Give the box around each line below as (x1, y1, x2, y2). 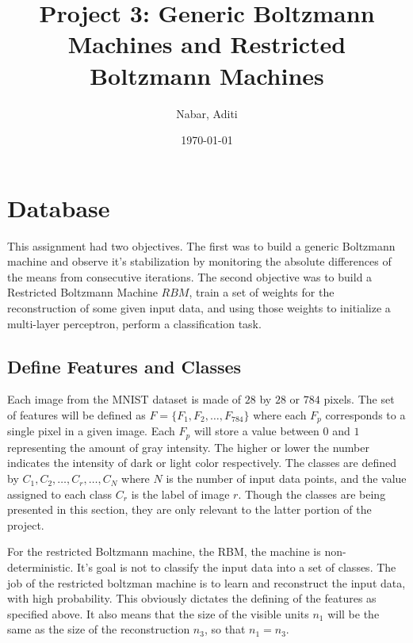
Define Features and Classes (7, 354, 242, 378)
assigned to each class (7, 485, 113, 502)
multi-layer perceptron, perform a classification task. (7, 315, 262, 331)
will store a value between (193, 423, 319, 439)
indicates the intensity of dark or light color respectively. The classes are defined (7, 454, 397, 471)
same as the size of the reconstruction (7, 621, 190, 637)
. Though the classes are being (238, 485, 386, 502)
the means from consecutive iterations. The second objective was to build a (7, 268, 373, 285)
